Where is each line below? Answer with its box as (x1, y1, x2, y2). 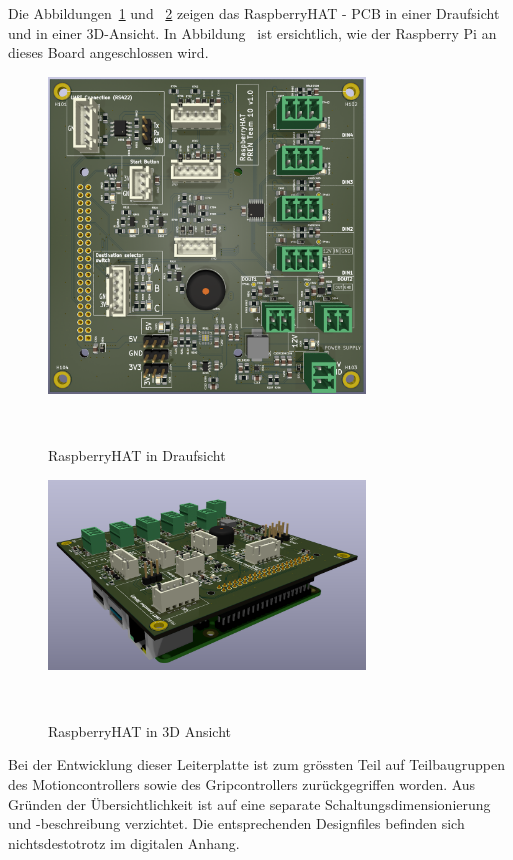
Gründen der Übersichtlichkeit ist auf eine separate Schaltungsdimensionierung (8, 793, 491, 814)
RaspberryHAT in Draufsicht (48, 445, 226, 466)
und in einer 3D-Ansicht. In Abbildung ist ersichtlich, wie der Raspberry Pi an (8, 22, 497, 43)
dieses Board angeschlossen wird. (8, 42, 209, 63)
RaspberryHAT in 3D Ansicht (48, 720, 232, 741)
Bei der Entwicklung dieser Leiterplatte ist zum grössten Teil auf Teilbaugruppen (8, 754, 505, 775)
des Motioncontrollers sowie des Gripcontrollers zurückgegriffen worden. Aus (8, 773, 476, 794)
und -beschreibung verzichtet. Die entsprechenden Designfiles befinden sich (8, 813, 465, 834)
